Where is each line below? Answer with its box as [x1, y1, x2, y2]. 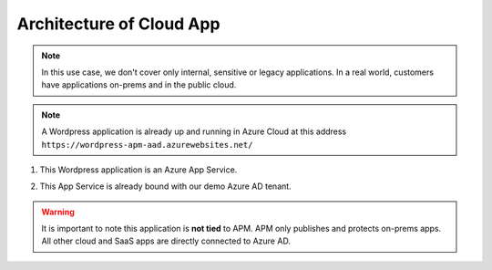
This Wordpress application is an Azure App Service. [39, 164, 238, 175]
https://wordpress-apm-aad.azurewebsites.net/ [41, 140, 253, 150]
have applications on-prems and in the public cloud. [41, 79, 237, 90]
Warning [41, 206, 75, 217]
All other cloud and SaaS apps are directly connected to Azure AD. [41, 235, 292, 246]
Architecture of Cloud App [16, 14, 220, 34]
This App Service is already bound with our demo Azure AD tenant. [39, 181, 292, 192]
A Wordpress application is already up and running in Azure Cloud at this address [41, 126, 347, 137]
